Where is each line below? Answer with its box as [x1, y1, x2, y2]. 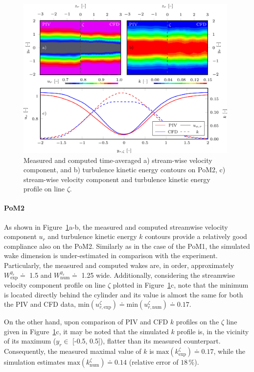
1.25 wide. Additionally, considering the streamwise [81, 269, 235, 280]
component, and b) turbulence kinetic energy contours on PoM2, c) [23, 164, 226, 175]
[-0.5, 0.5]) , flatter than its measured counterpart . [72, 336, 221, 346]
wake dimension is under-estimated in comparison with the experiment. [4, 250, 218, 261]
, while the [213, 346, 246, 356]
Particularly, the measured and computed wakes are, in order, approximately [4, 260, 234, 270]
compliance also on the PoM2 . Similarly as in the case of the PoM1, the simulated [4, 240, 250, 251]
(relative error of [129, 357, 179, 367]
